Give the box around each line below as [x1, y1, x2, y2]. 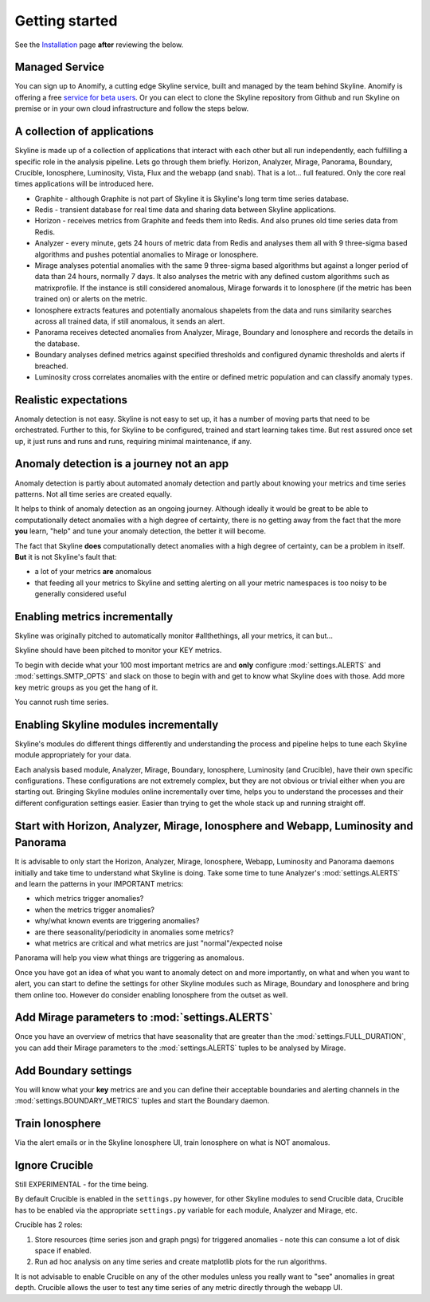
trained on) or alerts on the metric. [34, 294, 147, 304]
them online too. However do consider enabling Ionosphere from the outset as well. [14, 989, 288, 1000]
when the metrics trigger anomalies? [34, 905, 155, 915]
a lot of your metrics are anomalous [34, 567, 152, 576]
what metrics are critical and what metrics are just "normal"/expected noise [34, 938, 283, 948]
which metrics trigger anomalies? [34, 894, 144, 903]
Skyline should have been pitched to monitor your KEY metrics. [14, 646, 222, 655]
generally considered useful [34, 589, 127, 599]
